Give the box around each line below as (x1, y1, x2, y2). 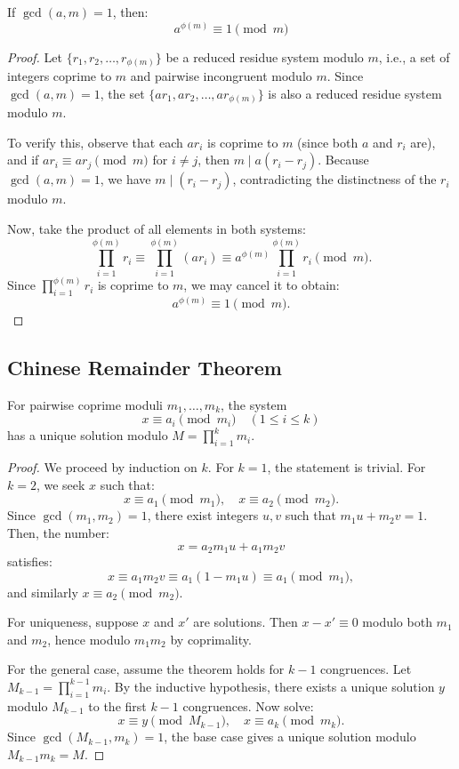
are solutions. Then (193, 613, 298, 631)
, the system (221, 395, 287, 413)
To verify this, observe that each (7, 132, 183, 151)
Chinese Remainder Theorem (7, 353, 282, 380)
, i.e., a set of (378, 47, 450, 66)
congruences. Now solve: (182, 696, 314, 715)
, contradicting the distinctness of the (232, 170, 437, 188)
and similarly (7, 582, 78, 601)
